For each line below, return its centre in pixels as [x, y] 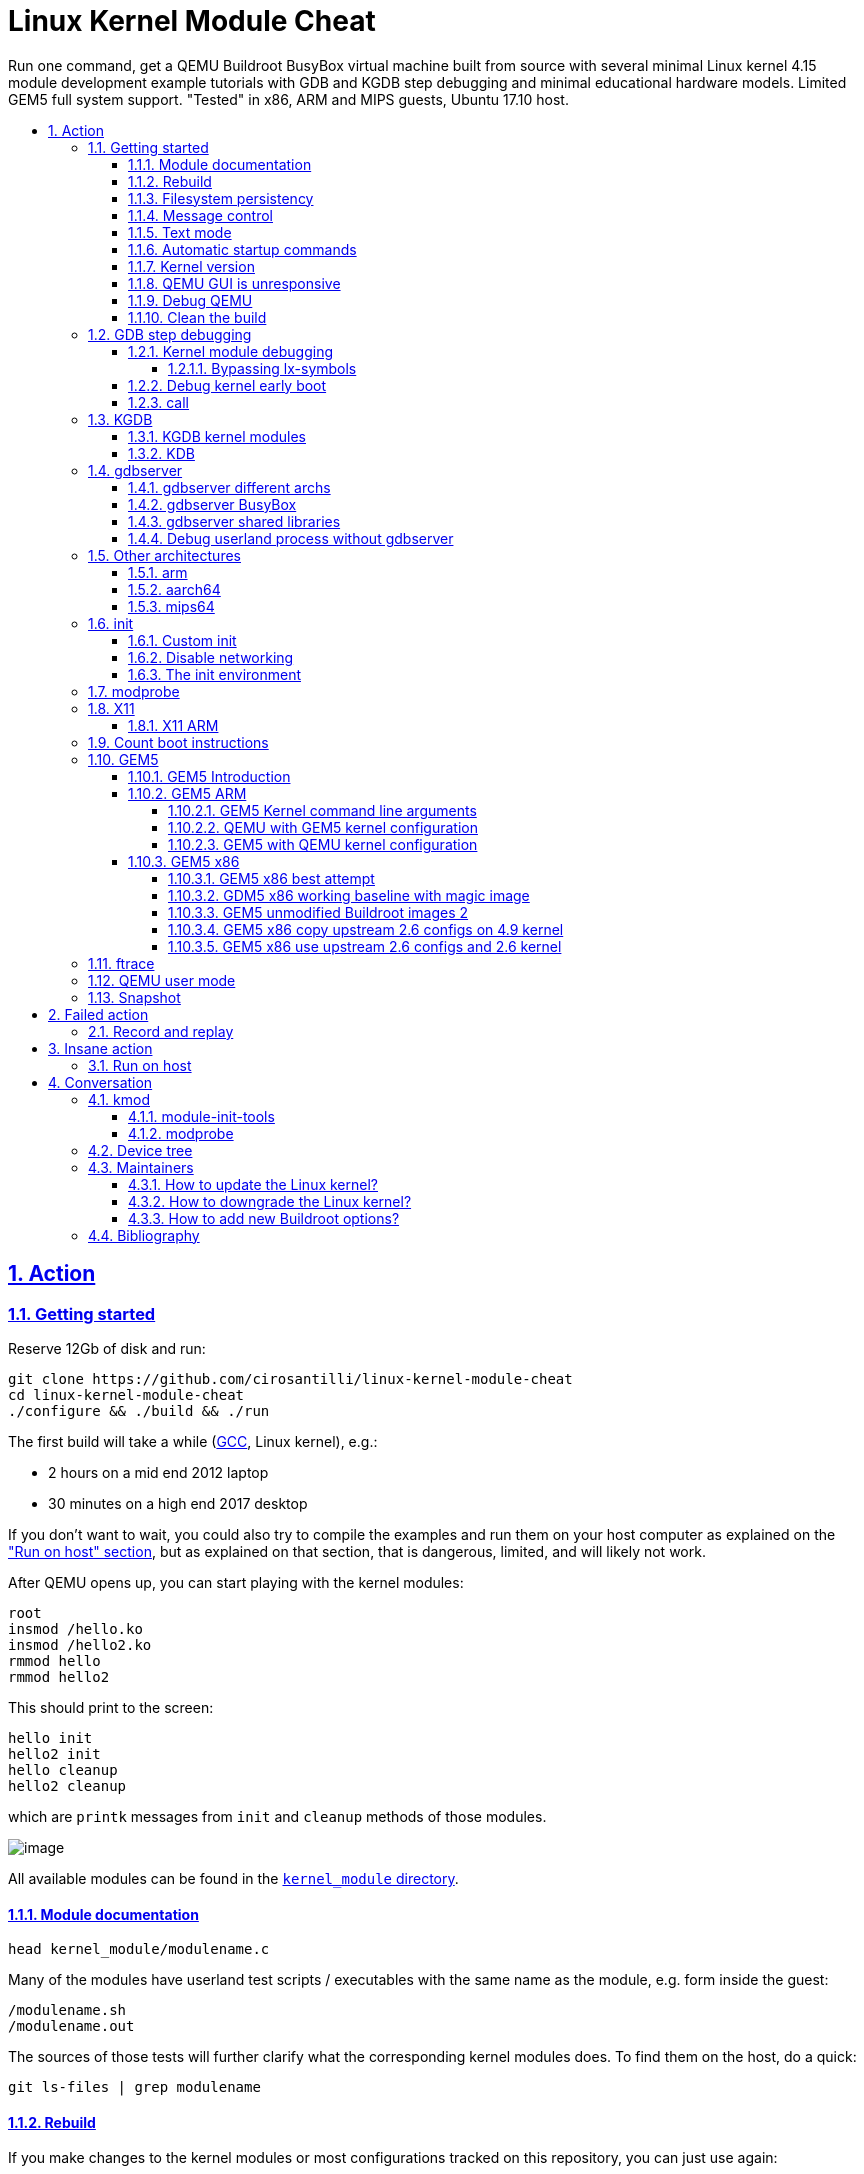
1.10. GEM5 [123, 759]
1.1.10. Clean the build [197, 317]
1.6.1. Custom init [182, 640]
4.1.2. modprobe [181, 1133]
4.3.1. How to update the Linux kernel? [253, 1184]
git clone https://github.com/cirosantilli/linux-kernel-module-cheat [290, 1378]
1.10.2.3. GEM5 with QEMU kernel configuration [323, 844]
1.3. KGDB [120, 419]
